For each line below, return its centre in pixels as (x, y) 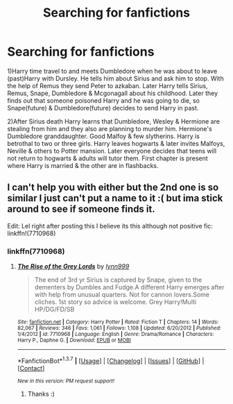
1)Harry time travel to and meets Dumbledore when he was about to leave (112, 71)
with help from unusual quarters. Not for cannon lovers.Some (122, 295)
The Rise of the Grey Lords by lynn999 (73, 267)
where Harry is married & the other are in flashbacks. (83, 165)
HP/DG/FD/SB (54, 310)
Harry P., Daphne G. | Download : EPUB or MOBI (74, 340)
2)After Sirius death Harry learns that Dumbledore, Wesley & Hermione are (114, 121)
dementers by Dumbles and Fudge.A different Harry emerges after (129, 287)
